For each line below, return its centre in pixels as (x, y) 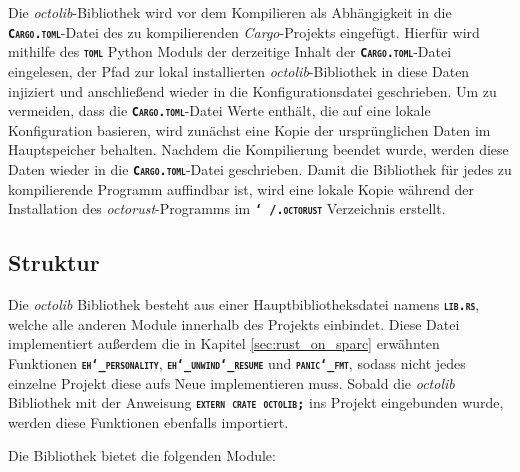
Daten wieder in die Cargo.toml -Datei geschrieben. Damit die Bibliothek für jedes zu (260, 168)
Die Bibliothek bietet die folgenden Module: (142, 455)
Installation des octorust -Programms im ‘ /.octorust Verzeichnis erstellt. (227, 208)
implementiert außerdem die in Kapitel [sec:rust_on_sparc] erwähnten (224, 343)
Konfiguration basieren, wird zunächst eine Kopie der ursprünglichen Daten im (249, 129)
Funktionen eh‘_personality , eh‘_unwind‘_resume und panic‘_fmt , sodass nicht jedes (237, 362)
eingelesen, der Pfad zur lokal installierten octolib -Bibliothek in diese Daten (239, 70)
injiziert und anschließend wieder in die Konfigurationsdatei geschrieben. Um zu (252, 90)
